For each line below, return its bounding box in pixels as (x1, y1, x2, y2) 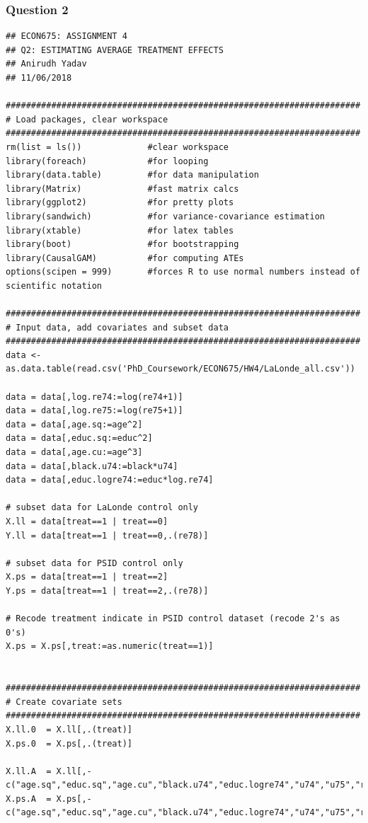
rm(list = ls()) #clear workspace (6, 142, 229, 152)
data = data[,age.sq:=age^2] (6, 419, 143, 430)
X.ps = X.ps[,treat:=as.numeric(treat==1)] (6, 641, 214, 652)
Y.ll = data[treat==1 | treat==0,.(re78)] (6, 530, 209, 541)
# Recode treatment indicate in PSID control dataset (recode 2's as (6, 614, 340, 624)
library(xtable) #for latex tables (6, 225, 234, 236)
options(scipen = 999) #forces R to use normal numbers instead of (6, 267, 361, 277)
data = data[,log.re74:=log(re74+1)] (6, 391, 183, 402)
